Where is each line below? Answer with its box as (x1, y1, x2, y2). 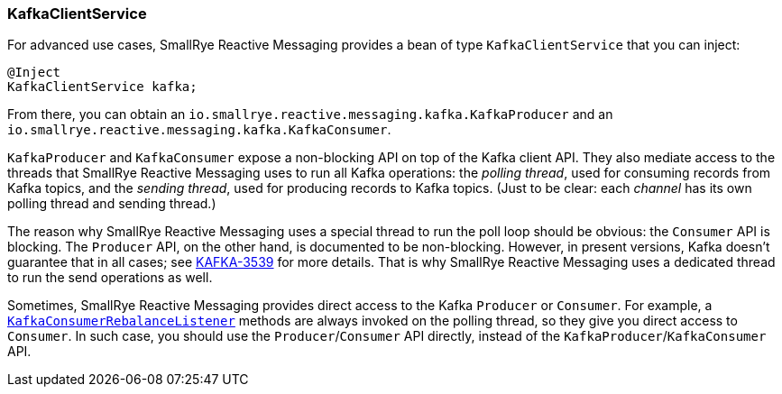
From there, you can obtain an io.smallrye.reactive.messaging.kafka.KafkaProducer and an (7, 106, 613, 123)
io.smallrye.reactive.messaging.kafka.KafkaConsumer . (7, 122, 391, 138)
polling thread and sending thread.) (7, 196, 216, 212)
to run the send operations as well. (7, 270, 213, 286)
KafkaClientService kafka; (7, 79, 198, 95)
